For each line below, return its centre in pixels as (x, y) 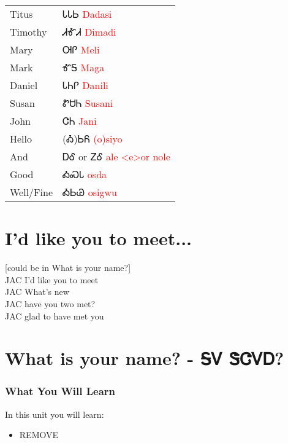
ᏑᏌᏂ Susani (88, 103)
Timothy (28, 32)
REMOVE (39, 435)
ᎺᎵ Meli (81, 49)
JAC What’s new (37, 292)
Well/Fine (32, 192)
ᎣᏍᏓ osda (85, 174)
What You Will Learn (60, 391)
